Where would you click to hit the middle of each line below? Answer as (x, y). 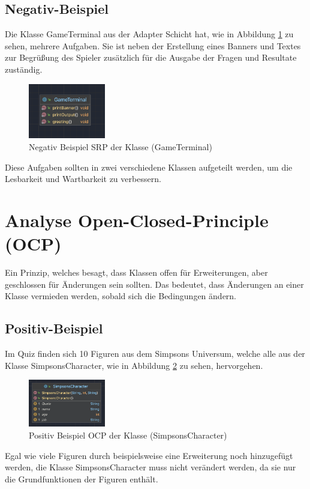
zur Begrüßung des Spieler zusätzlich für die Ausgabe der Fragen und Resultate (151, 57)
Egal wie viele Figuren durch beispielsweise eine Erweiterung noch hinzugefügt (149, 455)
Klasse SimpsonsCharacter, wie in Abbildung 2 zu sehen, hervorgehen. (134, 365)
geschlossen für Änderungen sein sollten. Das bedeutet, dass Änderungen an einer (154, 284)
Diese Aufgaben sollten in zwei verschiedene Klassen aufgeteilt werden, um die (149, 167)
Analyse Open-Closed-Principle (137, 220)
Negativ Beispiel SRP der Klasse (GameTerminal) (121, 147)
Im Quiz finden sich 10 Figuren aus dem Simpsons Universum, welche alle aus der (155, 354)
